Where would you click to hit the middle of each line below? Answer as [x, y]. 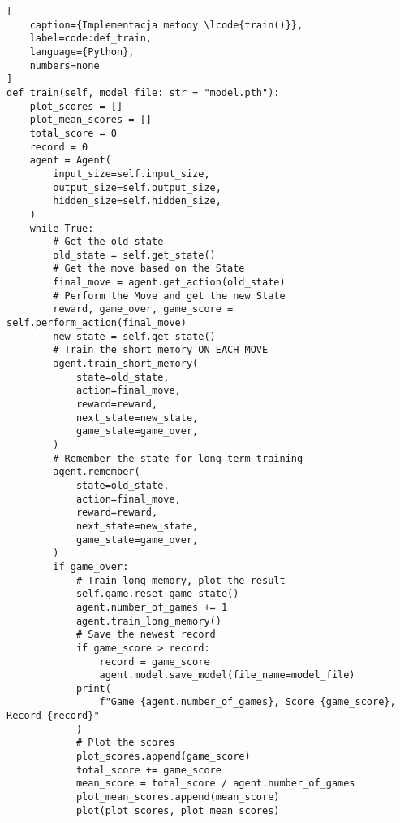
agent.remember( [97, 472]
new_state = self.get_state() [134, 336]
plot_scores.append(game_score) [163, 757]
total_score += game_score [148, 770]
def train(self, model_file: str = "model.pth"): [143, 92]
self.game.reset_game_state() [157, 594]
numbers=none [65, 65]
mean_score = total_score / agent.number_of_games [215, 784]
